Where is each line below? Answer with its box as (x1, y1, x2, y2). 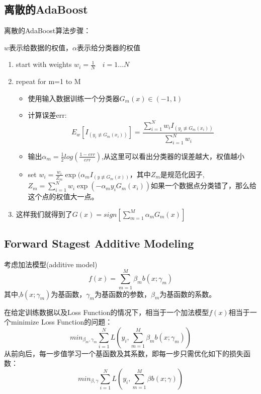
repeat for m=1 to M (16, 76, 81, 87)
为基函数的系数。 (159, 288, 216, 299)
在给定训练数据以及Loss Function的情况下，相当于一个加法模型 (4, 306, 209, 317)
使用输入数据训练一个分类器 (28, 93, 120, 103)
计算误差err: (28, 110, 67, 120)
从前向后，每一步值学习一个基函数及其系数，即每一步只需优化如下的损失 (4, 348, 243, 358)
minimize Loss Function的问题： (11, 317, 113, 327)
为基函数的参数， (94, 288, 151, 299)
